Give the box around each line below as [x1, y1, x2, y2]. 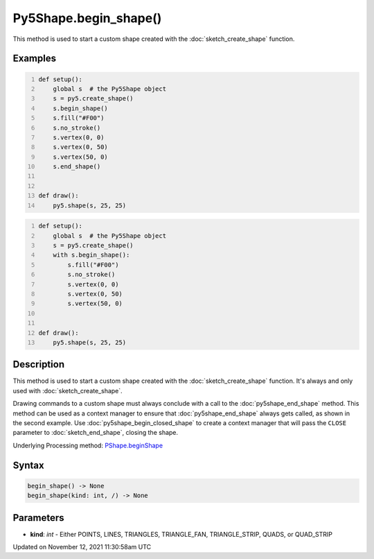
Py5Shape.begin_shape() [12, 10, 162, 26]
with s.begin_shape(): [53, 251, 130, 259]
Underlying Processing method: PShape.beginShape [12, 441, 163, 449]
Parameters [12, 512, 64, 524]
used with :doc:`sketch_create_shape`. [12, 386, 123, 395]
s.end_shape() [53, 163, 101, 171]
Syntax [12, 459, 44, 471]
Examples [12, 53, 57, 64]
